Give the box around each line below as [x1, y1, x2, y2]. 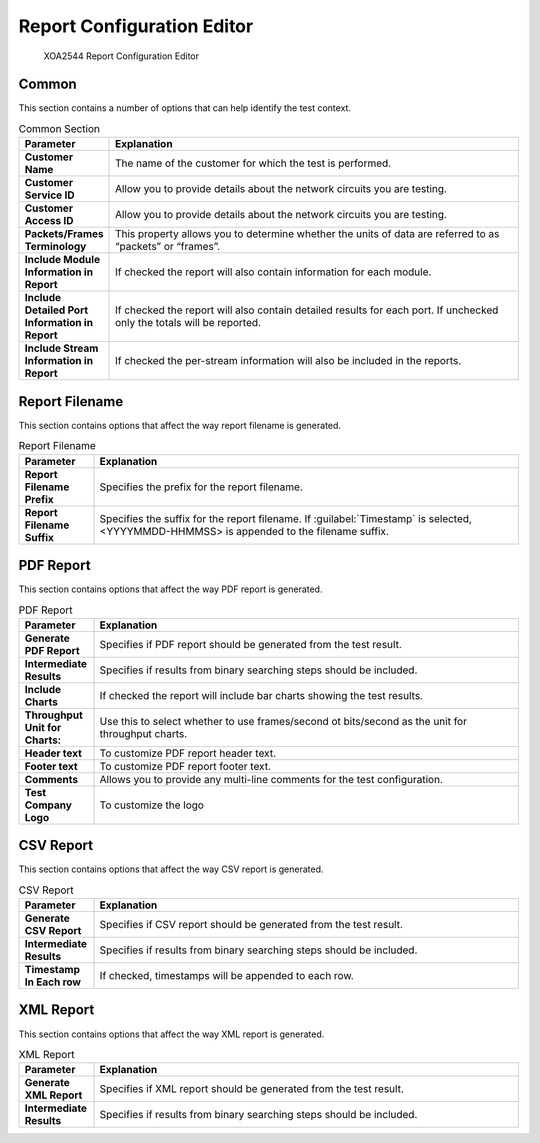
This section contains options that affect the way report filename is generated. [18, 419, 342, 431]
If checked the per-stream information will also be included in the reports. [115, 354, 462, 368]
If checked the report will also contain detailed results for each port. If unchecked [115, 303, 499, 317]
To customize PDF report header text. [99, 746, 277, 760]
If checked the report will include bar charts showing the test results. [99, 688, 424, 702]
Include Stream [24, 341, 99, 355]
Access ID [24, 214, 74, 228]
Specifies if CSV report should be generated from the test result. [99, 918, 404, 932]
